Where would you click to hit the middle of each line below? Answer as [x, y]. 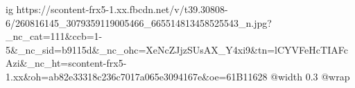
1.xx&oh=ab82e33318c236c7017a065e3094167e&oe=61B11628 [137, 76]
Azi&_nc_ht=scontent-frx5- [66, 63]
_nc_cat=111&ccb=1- [54, 36]
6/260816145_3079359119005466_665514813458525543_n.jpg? [139, 22]
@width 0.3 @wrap [310, 76]
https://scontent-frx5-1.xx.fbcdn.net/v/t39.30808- [122, 9]
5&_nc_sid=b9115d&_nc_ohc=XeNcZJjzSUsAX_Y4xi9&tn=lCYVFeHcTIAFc [177, 49]
